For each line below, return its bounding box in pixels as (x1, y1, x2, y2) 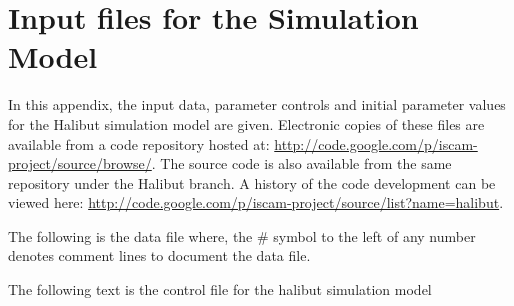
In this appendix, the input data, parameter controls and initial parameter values (8, 94, 506, 115)
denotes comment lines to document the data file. (8, 245, 311, 266)
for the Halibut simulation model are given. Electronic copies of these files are (8, 113, 485, 134)
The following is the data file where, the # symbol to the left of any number (8, 225, 476, 246)
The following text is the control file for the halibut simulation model (8, 279, 432, 300)
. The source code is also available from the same (151, 153, 452, 174)
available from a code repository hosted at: (8, 133, 270, 154)
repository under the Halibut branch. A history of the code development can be (8, 172, 496, 193)
